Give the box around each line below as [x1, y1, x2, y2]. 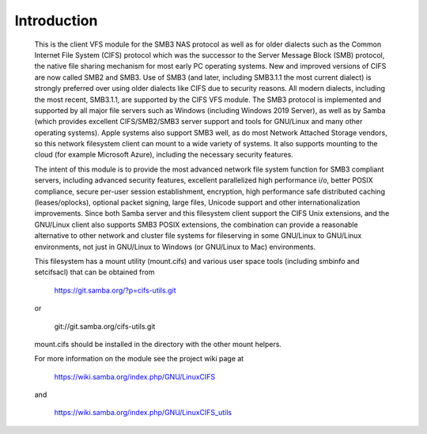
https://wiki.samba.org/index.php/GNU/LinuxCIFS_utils [54, 408, 232, 417]
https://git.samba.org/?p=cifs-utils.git [54, 285, 176, 295]
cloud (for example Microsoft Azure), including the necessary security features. [34, 150, 294, 160]
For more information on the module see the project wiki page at [34, 354, 244, 364]
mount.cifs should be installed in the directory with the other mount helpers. [34, 339, 282, 349]
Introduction [14, 12, 98, 29]
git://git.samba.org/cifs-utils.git [54, 321, 156, 331]
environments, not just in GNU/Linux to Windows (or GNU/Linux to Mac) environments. [34, 242, 316, 251]
